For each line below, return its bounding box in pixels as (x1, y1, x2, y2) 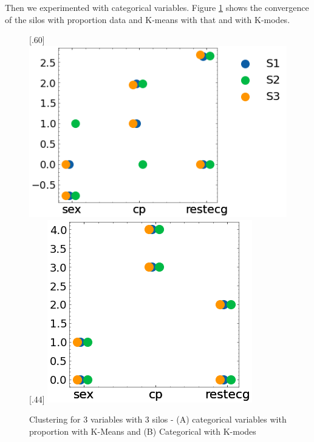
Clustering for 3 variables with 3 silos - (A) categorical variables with (29, 413, 287, 426)
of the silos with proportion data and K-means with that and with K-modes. (5, 13, 290, 25)
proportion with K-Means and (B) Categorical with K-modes (29, 424, 256, 437)
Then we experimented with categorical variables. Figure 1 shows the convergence (5, 1, 309, 13)
